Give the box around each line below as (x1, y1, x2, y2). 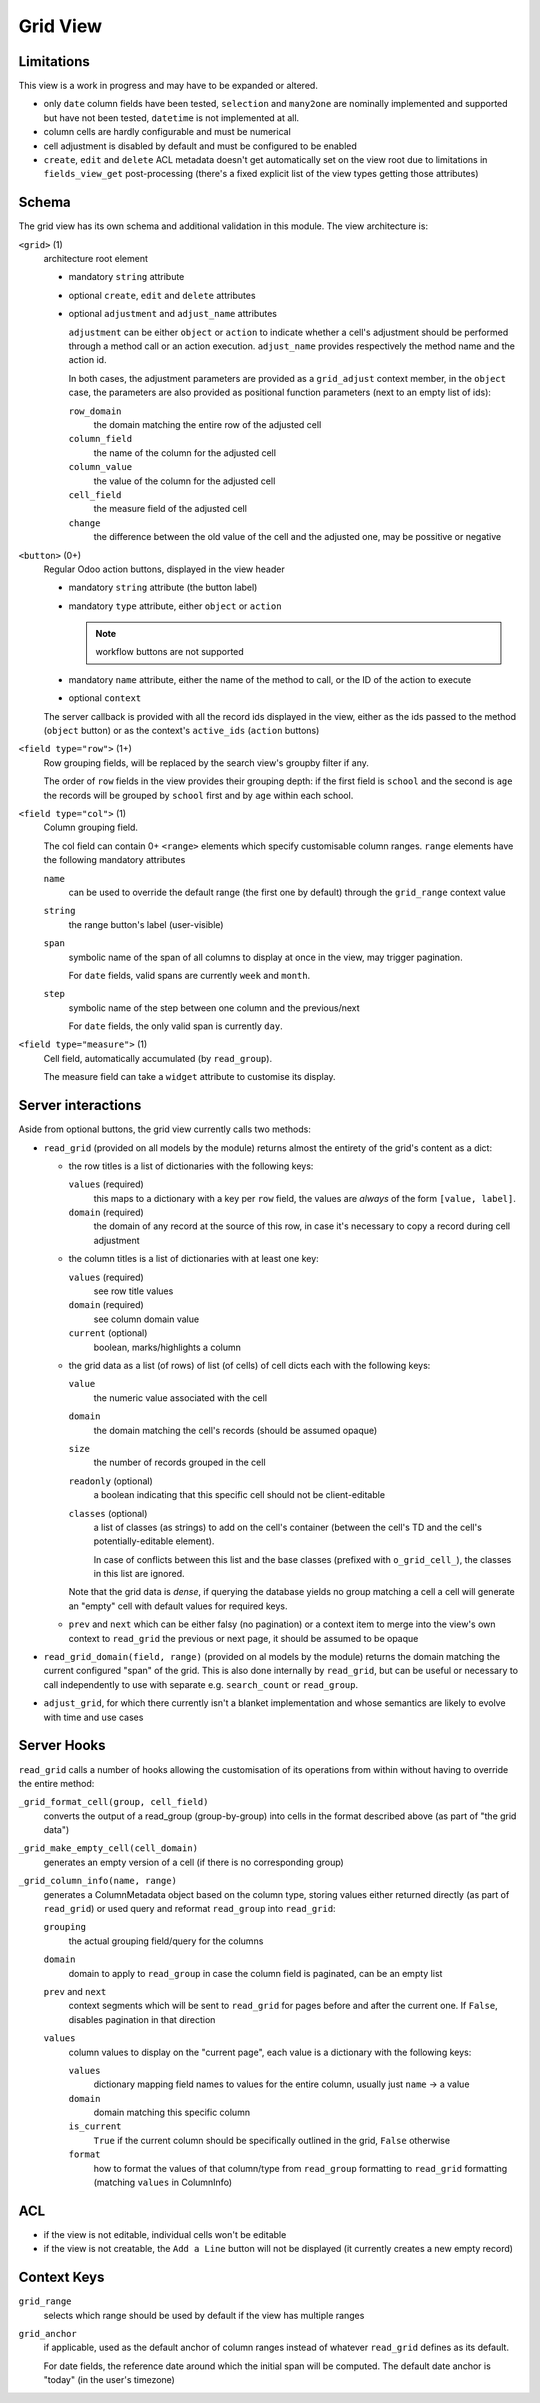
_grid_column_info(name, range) (18, 1875, 177, 1887)
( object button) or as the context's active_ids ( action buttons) (43, 725, 320, 737)
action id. (68, 354, 107, 366)
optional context (68, 692, 142, 704)
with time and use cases (43, 1711, 144, 1723)
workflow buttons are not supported (95, 646, 244, 658)
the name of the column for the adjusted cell (93, 446, 277, 459)
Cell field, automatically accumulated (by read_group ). (43, 1052, 273, 1064)
